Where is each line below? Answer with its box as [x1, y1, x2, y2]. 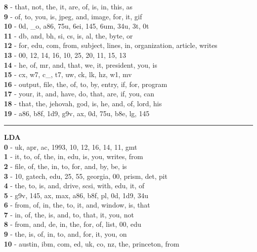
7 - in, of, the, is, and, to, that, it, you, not [4, 209, 134, 219]
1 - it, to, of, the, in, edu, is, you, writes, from [4, 151, 143, 162]
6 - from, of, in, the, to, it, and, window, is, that [4, 200, 150, 210]
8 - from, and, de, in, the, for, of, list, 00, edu [4, 219, 141, 229]
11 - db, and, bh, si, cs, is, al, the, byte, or [4, 30, 133, 41]
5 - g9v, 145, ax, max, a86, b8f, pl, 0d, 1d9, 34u [4, 190, 148, 200]
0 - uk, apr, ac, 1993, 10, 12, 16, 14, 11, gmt [4, 141, 137, 152]
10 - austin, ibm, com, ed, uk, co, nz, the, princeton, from [4, 238, 179, 249]
